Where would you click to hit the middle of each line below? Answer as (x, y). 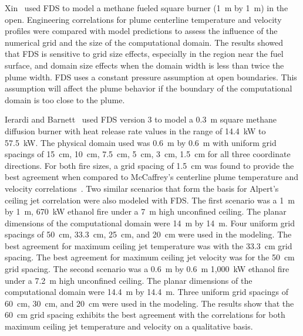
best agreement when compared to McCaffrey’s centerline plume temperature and (152, 177)
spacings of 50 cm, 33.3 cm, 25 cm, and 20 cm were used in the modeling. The (148, 234)
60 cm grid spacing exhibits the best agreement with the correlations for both (145, 315)
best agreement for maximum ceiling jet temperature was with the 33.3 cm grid (149, 245)
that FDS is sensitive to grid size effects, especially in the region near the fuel (144, 54)
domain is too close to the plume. (65, 99)
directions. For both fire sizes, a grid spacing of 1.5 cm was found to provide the (149, 165)
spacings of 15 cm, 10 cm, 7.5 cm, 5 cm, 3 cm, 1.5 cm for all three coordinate (148, 154)
